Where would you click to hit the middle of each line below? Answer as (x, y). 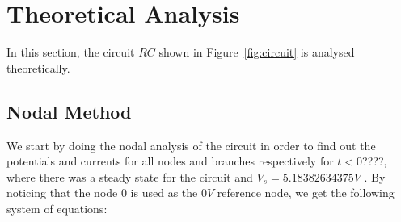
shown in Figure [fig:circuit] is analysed (257, 52)
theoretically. (38, 67)
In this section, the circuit (71, 52)
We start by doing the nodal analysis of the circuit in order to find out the (191, 145)
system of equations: (57, 208)
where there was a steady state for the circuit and (130, 176)
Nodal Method (69, 111)
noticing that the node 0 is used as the (102, 193)
